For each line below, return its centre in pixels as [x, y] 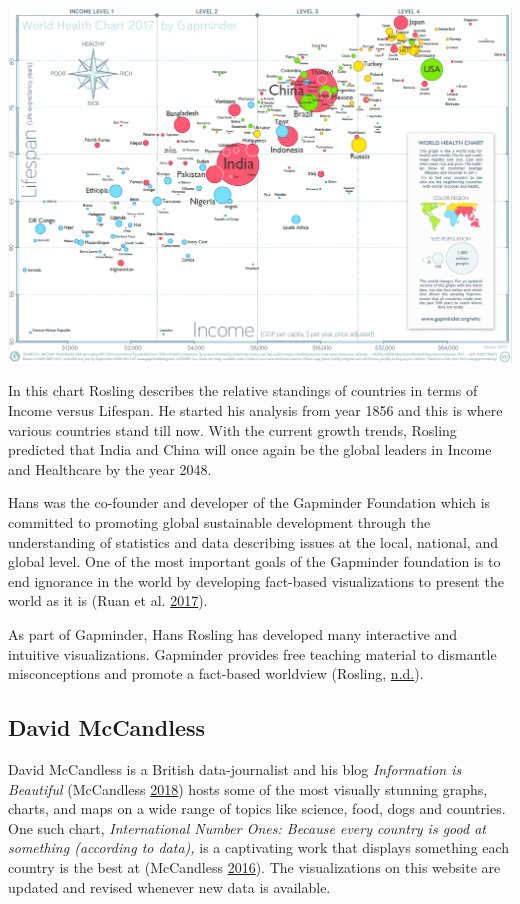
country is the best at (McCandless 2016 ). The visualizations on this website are [254, 866]
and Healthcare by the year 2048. [110, 468]
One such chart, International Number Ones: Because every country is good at [247, 827]
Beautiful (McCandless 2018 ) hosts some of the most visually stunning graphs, [248, 788]
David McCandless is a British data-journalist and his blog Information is [235, 768]
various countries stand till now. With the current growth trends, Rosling [232, 429]
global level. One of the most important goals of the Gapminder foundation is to [254, 561]
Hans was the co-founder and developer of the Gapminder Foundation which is [249, 502]
